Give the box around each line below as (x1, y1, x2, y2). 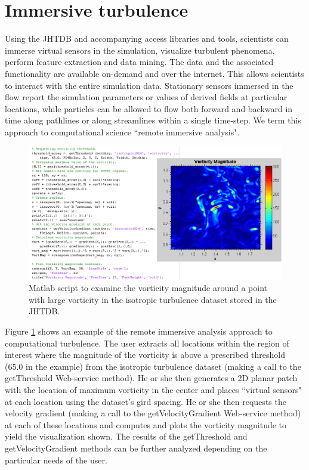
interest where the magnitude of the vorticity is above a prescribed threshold (5, 348, 285, 361)
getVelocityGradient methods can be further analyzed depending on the (5, 441, 267, 454)
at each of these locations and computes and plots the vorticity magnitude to (5, 418, 287, 431)
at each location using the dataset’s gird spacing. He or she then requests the (5, 395, 286, 407)
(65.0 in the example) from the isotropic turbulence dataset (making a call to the (5, 360, 301, 372)
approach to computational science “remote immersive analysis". (5, 125, 240, 138)
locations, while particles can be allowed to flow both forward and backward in (5, 102, 293, 115)
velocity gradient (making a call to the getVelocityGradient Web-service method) (5, 407, 301, 419)
